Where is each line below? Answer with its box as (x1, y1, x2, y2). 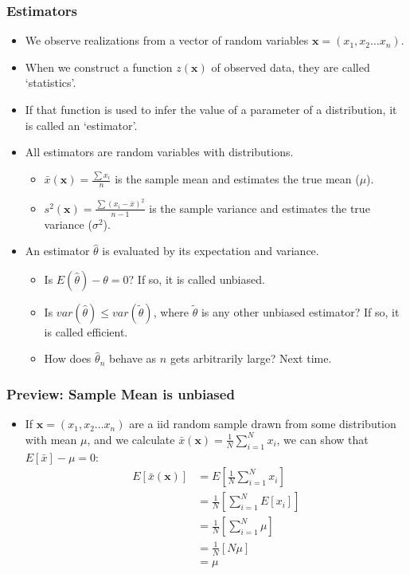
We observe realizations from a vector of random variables (25, 32, 309, 49)
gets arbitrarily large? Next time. (170, 350, 332, 367)
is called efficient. (44, 323, 128, 340)
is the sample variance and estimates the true (149, 199, 370, 216)
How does (44, 350, 92, 367)
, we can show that (276, 431, 369, 447)
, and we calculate (87, 431, 175, 447)
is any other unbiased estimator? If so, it (201, 303, 400, 320)
